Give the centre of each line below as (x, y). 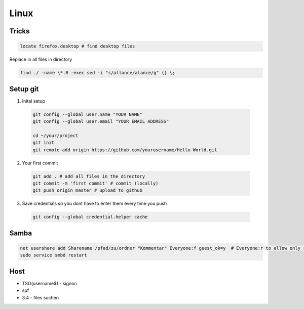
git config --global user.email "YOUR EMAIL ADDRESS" (101, 121)
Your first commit (40, 163)
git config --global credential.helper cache (90, 217)
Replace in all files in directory (41, 59)
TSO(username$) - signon (49, 283)
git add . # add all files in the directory (89, 176)
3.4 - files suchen (41, 297)
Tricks (20, 31)
